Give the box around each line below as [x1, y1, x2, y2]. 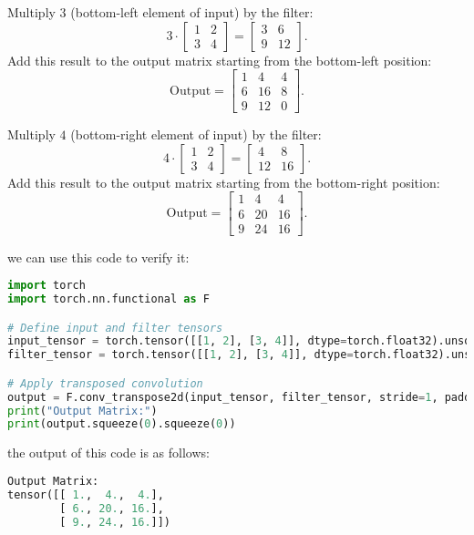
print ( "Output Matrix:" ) [7, 404, 158, 417]
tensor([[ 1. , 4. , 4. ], [7, 488, 164, 501]
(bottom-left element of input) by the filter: [70, 3, 314, 21]
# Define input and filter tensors [7, 321, 223, 334]
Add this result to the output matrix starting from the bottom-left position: [7, 50, 432, 69]
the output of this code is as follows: [7, 443, 210, 462]
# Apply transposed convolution [7, 376, 203, 390]
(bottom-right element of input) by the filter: [70, 125, 322, 144]
